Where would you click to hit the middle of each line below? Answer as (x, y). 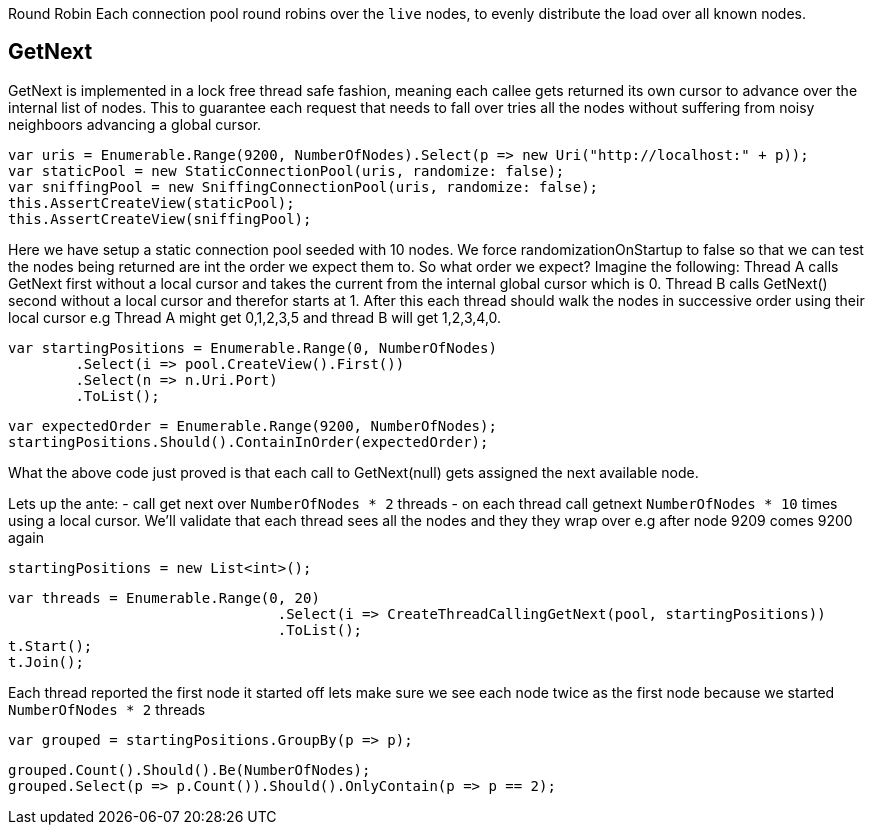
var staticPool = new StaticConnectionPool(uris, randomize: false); (286, 170)
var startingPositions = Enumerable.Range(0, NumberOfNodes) (252, 347)
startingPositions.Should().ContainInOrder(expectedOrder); (248, 441)
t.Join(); (46, 661)
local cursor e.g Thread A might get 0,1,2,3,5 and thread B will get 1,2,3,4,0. (255, 317)
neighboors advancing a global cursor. (135, 124)
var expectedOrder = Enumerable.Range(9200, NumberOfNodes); (252, 425)
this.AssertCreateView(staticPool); (151, 202)
